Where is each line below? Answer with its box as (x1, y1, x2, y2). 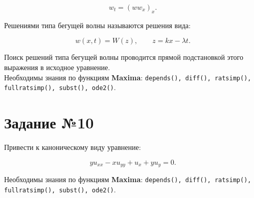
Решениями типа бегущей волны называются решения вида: (4, 19, 191, 30)
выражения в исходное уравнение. (4, 61, 110, 72)
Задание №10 (4, 112, 94, 133)
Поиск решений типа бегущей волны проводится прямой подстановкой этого (4, 52, 243, 62)
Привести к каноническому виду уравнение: (4, 142, 141, 152)
